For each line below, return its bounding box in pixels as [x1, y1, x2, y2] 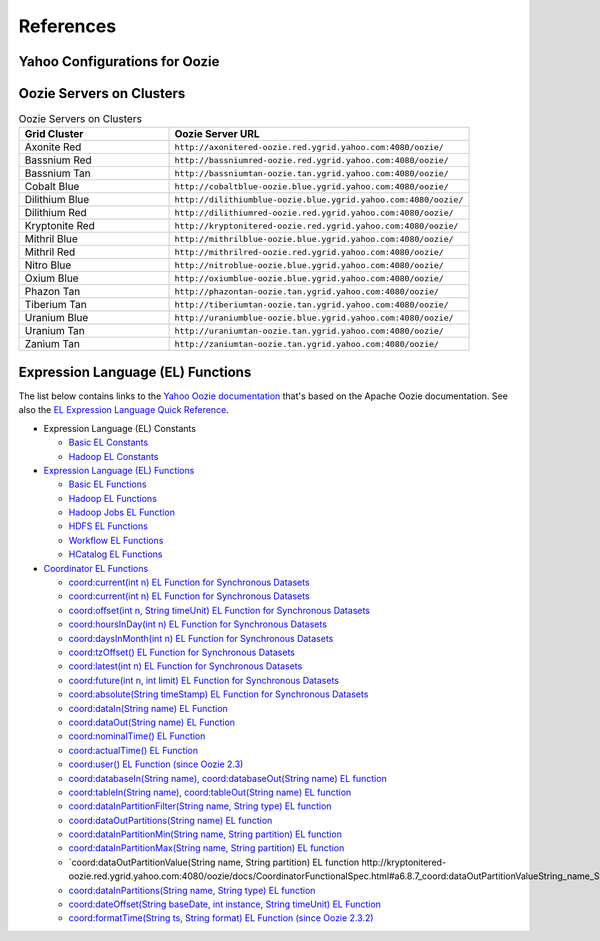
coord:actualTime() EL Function [68, 744, 199, 756]
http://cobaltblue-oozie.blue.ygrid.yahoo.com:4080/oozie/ [174, 181, 449, 192]
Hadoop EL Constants [68, 450, 159, 462]
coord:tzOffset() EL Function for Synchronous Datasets [68, 646, 295, 658]
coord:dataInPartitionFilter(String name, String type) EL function [68, 800, 332, 812]
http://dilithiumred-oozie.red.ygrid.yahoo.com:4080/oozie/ [174, 207, 454, 218]
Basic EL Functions [68, 478, 147, 490]
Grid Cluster [24, 127, 84, 141]
